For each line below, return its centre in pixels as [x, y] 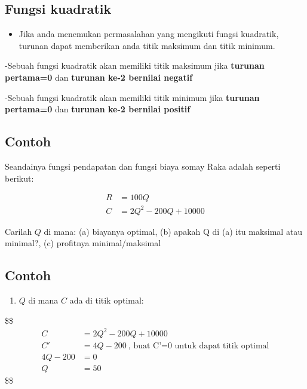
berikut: [19, 178]
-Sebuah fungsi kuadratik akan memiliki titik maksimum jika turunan [135, 65]
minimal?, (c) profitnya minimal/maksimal [83, 243]
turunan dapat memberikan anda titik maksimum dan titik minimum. [147, 45]
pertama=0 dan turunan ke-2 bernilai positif [98, 109]
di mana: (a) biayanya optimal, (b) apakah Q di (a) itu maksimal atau [173, 231]
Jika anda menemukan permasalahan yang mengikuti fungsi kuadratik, [149, 34]
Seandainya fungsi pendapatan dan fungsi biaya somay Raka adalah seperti [143, 166]
